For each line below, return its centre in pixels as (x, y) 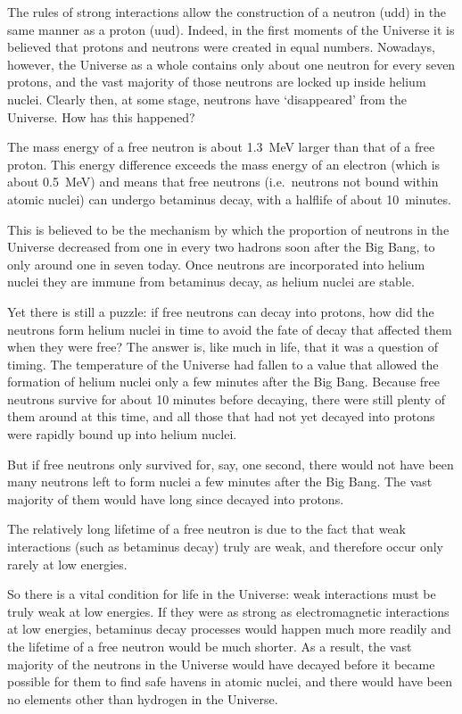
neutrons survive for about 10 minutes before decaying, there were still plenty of (226, 399)
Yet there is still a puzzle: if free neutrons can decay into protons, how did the (221, 311)
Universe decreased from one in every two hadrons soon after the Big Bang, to (221, 247)
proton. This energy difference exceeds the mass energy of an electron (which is (224, 164)
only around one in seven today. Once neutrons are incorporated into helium (216, 264)
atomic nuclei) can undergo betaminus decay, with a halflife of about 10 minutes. (229, 199)
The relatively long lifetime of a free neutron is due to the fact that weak (207, 529)
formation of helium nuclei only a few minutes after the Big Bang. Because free (223, 382)
